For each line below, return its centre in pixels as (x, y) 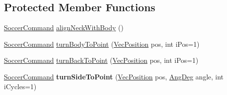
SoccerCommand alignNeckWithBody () (64, 28)
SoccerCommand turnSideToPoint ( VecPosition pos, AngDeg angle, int (114, 76)
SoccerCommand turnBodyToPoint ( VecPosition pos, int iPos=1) (102, 44)
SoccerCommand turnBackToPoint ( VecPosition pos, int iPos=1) (101, 60)
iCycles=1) (20, 86)
